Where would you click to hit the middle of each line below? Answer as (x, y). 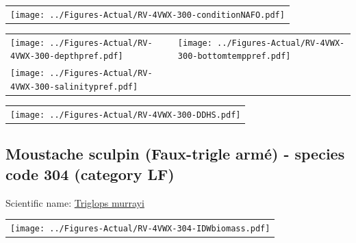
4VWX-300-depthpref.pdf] (67, 56)
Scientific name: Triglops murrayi (75, 202)
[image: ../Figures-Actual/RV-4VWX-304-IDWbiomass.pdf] (140, 228)
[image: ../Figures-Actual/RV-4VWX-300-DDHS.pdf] (126, 115)
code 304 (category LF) (90, 174)
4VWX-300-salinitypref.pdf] (74, 87)
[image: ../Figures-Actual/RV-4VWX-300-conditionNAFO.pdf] (148, 15)
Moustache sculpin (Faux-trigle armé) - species (175, 154)
